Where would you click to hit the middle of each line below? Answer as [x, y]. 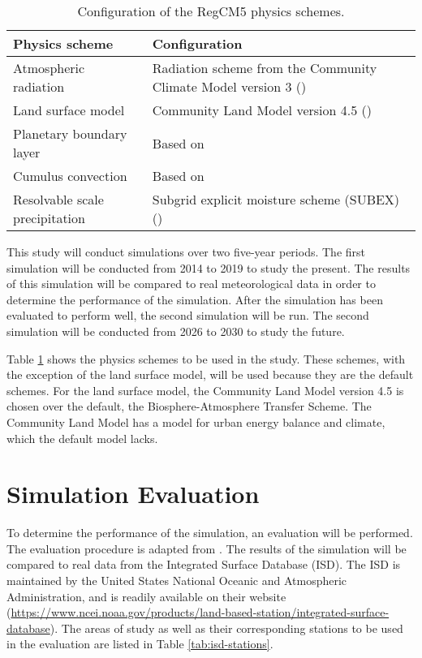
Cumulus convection [70, 176]
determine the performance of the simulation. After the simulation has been [195, 299]
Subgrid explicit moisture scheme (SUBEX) [276, 199]
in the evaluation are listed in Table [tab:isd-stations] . [140, 644]
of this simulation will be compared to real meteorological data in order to [191, 284]
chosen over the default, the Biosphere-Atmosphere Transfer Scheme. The [189, 406]
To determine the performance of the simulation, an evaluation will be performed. [210, 533]
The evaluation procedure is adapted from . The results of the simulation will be [207, 548]
